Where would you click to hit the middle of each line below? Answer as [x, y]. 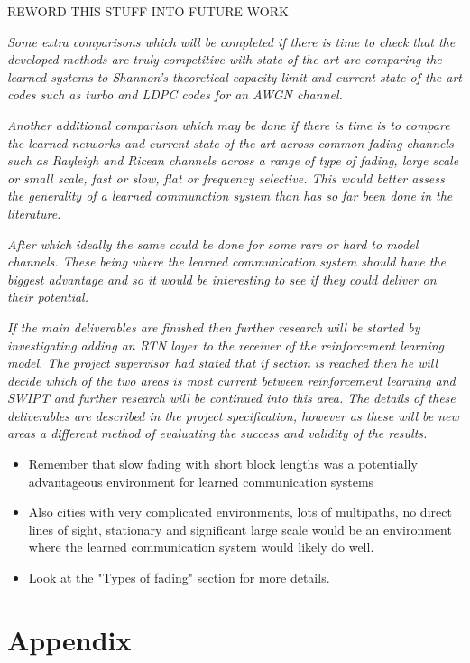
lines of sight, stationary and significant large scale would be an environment [240, 529]
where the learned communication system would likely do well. [201, 547]
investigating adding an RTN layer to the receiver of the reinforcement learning [226, 345]
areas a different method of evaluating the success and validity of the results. [217, 433]
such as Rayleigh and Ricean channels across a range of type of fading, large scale [233, 160]
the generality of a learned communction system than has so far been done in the [230, 196]
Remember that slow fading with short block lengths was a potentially [223, 464]
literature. [34, 213]
